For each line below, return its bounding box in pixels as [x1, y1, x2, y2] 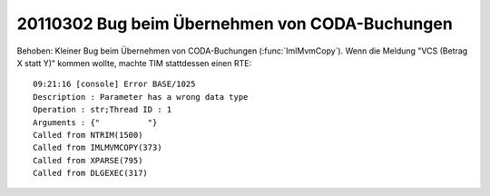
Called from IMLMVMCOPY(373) [33, 142, 162, 153]
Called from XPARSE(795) [33, 155, 143, 165]
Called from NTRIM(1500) [33, 130, 143, 140]
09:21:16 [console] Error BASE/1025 [33, 79, 196, 90]
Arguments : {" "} [33, 117, 158, 127]
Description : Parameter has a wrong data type [33, 92, 249, 102]
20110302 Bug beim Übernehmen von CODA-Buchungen [16, 14, 453, 34]
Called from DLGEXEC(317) [33, 168, 149, 179]
